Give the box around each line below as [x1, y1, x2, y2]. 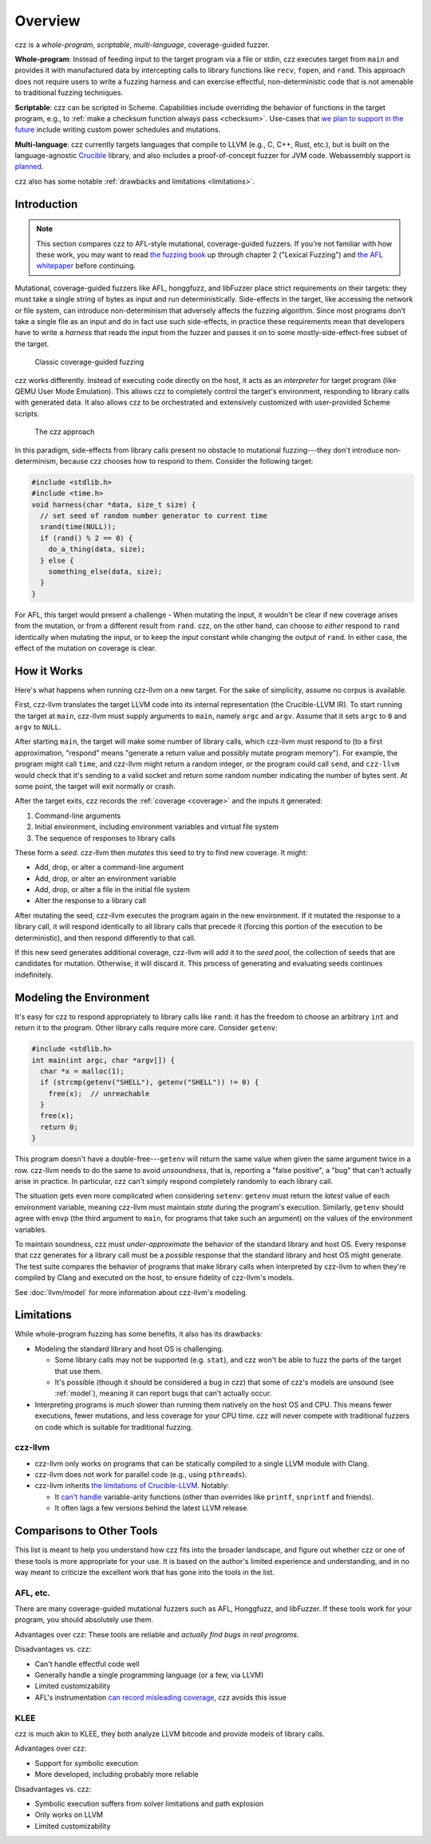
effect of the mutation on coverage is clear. [14, 643, 157, 653]
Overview [14, 12, 81, 30]
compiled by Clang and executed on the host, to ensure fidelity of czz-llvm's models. [14, 1273, 295, 1282]
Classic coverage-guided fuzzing [34, 357, 144, 367]
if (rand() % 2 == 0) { [40, 533, 133, 543]
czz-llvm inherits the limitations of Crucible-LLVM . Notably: [34, 1481, 229, 1491]
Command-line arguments [34, 811, 121, 820]
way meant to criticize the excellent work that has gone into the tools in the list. [14, 1567, 275, 1577]
